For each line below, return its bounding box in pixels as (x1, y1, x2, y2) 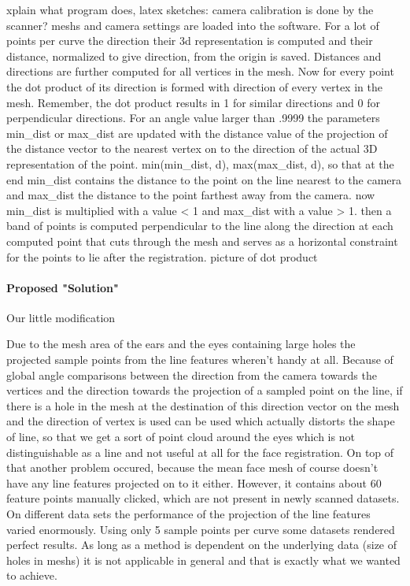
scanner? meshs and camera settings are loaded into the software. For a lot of (6, 17, 379, 33)
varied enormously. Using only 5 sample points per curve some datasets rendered (6, 521, 395, 537)
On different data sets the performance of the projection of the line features (6, 506, 371, 522)
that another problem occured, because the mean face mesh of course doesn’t (6, 459, 379, 476)
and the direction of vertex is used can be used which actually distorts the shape (6, 413, 395, 429)
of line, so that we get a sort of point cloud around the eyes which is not (6, 428, 355, 445)
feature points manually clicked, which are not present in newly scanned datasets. (6, 490, 400, 506)
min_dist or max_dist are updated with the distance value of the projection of (6, 124, 388, 141)
